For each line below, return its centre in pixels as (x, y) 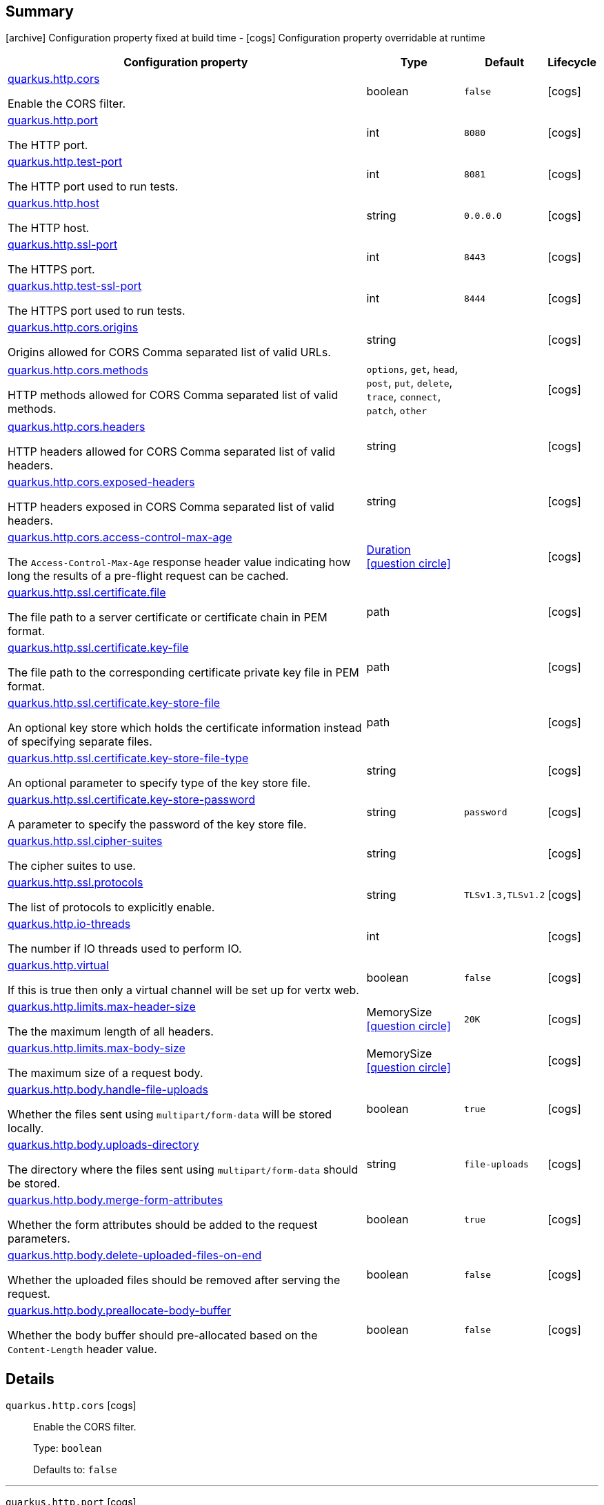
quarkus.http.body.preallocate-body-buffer (120, 1311)
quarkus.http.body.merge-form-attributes (115, 1200)
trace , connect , (404, 397)
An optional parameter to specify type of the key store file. (159, 783)
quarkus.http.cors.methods (78, 370)
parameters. (39, 1239)
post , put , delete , (410, 383)
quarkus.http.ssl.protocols (75, 883)
